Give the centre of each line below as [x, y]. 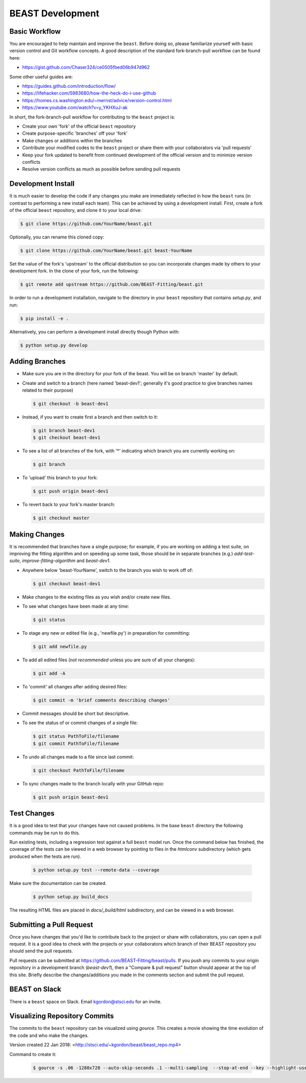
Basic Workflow [35, 31]
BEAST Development [54, 13]
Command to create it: [33, 1054]
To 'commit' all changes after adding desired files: [75, 687]
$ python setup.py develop [54, 345]
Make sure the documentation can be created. [58, 883]
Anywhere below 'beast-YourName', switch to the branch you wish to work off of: [108, 570]
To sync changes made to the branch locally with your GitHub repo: [93, 783]
